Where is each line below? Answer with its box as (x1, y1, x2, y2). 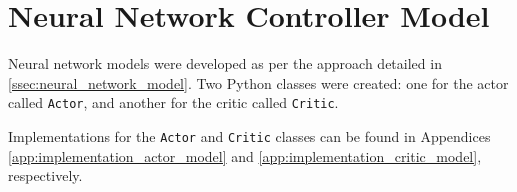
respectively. (8, 165, 83, 186)
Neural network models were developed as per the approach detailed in (8, 53, 442, 74)
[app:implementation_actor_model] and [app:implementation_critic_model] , (8, 145, 482, 166)
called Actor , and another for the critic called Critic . (8, 92, 339, 113)
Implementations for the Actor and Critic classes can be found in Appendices (8, 125, 491, 146)
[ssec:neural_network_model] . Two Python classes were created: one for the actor (8, 72, 509, 93)
